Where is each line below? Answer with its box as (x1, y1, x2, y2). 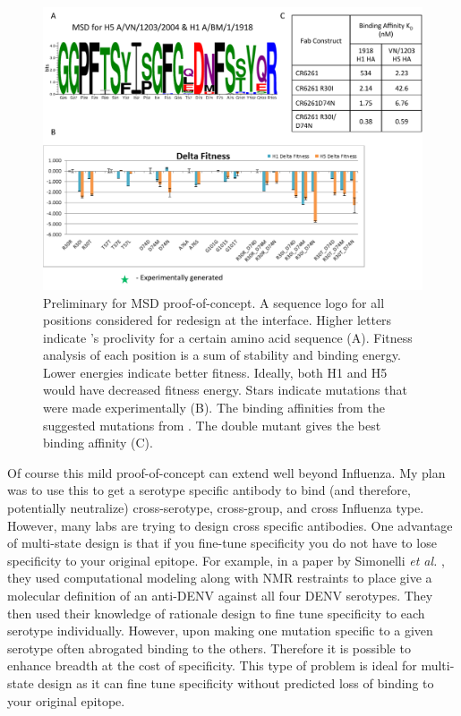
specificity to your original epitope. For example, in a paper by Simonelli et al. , (7, 550, 445, 569)
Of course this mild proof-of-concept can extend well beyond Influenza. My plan (7, 463, 446, 482)
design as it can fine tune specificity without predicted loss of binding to (38, 673, 434, 692)
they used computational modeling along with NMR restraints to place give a (7, 568, 432, 587)
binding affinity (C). (43, 433, 153, 452)
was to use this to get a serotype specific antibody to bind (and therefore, (7, 481, 411, 499)
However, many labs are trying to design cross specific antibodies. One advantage (7, 516, 453, 534)
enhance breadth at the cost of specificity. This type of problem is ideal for (7, 656, 417, 675)
